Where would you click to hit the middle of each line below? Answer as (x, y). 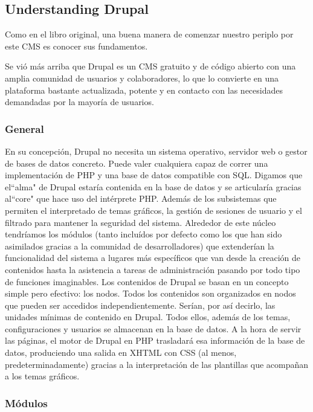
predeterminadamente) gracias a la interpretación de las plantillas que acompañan (157, 364)
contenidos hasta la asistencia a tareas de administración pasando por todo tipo (153, 269)
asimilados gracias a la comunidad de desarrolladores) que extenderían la (140, 246)
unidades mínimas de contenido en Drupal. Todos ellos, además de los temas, (148, 317)
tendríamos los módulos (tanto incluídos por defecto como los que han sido (144, 234)
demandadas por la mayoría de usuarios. (79, 102)
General (24, 128)
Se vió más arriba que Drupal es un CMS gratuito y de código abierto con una (150, 66)
